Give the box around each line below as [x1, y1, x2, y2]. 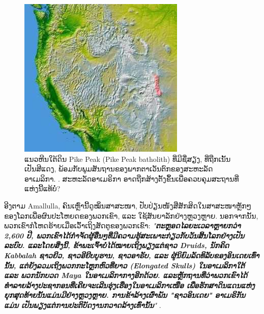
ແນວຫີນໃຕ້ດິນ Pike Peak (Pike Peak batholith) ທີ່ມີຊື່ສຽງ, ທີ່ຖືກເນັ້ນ [24, 153, 231, 164]
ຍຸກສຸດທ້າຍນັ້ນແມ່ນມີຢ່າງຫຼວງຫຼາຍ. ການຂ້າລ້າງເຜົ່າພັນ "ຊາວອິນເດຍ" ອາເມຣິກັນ [4, 290, 246, 300]
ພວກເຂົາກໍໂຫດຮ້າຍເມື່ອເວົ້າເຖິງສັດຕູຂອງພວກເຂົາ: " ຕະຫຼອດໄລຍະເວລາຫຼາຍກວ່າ [4, 220, 241, 231]
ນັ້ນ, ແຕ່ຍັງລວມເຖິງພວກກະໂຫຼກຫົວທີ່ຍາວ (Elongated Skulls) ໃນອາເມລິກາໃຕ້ [4, 260, 245, 270]
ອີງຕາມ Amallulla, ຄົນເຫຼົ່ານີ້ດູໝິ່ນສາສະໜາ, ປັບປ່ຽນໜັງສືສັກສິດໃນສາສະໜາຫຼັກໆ [4, 200, 251, 211]
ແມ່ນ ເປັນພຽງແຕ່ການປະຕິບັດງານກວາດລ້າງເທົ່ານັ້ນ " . [4, 299, 161, 310]
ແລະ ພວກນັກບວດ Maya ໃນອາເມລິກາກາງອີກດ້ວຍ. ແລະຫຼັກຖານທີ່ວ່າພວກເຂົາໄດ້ [4, 270, 248, 281]
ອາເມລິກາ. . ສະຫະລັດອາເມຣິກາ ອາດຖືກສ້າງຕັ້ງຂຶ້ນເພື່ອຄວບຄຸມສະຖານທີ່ [24, 173, 239, 184]
